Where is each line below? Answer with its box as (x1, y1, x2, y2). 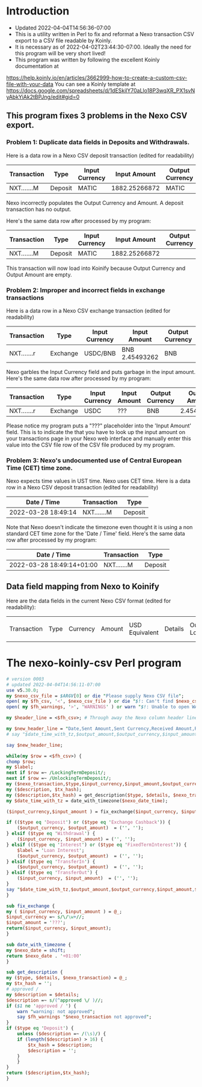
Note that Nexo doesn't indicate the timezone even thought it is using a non (6, 524, 193, 531)
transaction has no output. (6, 206, 72, 213)
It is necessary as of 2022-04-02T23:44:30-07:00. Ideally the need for (14, 43, 192, 51)
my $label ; (6, 764, 34, 770)
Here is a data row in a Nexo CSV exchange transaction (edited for (6, 307, 171, 314)
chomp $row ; (6, 759, 36, 765)
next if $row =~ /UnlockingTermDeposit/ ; (6, 776, 112, 782)
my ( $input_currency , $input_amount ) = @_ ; (6, 908, 122, 914)
